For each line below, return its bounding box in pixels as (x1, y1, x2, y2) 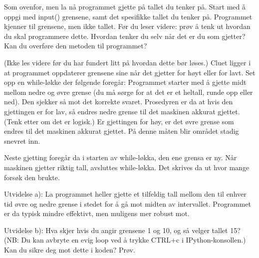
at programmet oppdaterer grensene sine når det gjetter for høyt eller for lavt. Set (4, 67, 256, 77)
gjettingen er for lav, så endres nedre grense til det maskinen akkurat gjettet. (4, 106, 240, 116)
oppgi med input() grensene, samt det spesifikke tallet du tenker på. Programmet (4, 11, 253, 21)
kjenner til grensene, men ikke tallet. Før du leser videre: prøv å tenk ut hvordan (4, 21, 251, 31)
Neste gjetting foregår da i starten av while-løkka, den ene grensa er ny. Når (4, 152, 237, 163)
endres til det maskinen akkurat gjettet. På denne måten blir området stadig (4, 126, 239, 136)
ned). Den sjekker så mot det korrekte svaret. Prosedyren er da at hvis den (4, 96, 233, 107)
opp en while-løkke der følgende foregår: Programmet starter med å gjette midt (4, 77, 247, 87)
